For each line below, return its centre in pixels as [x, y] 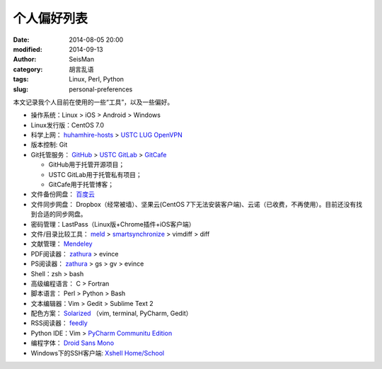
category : [28, 69]
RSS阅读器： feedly [59, 323]
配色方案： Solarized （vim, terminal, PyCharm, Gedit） [111, 313]
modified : [28, 49]
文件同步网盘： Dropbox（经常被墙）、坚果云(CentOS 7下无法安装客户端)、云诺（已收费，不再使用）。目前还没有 [193, 204]
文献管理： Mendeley [62, 244]
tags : [21, 79]
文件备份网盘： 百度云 [63, 194]
